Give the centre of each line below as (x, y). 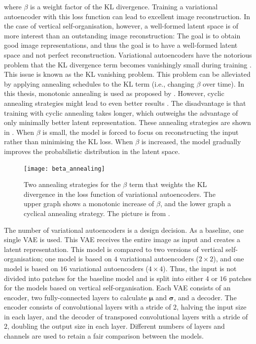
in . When (19, 132)
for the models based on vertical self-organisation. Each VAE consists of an (117, 288)
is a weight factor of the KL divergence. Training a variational (124, 6)
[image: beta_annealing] (64, 169)
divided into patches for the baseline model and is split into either (104, 278)
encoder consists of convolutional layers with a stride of (88, 307)
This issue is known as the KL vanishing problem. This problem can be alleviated (127, 74)
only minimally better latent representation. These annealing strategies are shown (128, 122)
